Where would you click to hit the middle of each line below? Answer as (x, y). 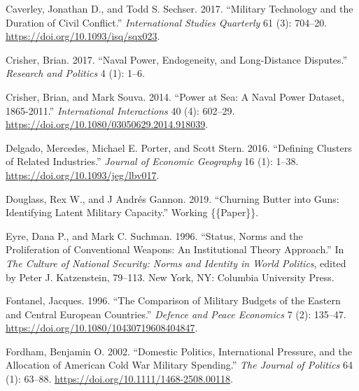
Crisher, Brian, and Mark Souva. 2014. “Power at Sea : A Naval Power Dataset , (175, 96)
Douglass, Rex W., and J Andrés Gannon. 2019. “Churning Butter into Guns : (173, 198)
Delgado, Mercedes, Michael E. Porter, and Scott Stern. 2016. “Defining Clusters (179, 147)
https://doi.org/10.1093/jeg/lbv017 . (83, 175)
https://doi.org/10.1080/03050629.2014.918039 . (107, 124)
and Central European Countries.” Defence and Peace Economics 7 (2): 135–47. (176, 314)
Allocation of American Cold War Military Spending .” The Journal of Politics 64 (179, 365)
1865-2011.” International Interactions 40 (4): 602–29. (120, 110)
